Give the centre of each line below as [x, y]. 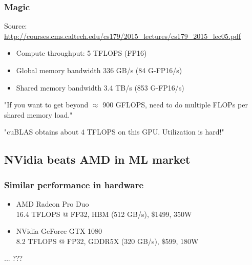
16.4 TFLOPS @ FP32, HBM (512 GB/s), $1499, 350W [104, 214]
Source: [16, 26]
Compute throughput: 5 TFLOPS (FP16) [81, 53]
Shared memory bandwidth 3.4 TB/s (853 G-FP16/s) [100, 87]
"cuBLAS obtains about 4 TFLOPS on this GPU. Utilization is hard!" [114, 132]
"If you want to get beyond [46, 105]
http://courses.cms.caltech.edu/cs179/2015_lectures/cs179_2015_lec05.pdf [123, 36]
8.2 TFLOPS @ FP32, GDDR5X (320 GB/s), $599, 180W [107, 241]
